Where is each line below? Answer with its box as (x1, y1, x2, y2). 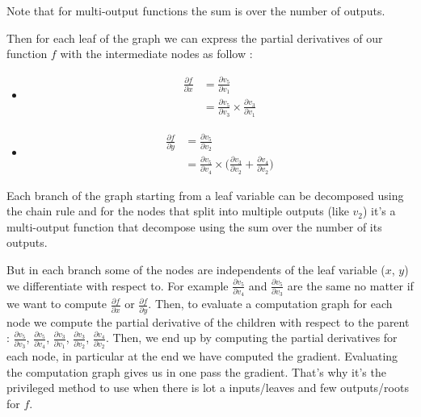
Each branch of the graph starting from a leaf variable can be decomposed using (6, 186, 404, 203)
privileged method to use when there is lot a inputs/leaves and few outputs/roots (6, 379, 409, 396)
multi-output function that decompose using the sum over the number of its (6, 218, 382, 235)
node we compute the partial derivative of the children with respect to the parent (6, 313, 410, 330)
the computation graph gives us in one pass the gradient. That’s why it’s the (6, 363, 386, 380)
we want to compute (6, 295, 107, 312)
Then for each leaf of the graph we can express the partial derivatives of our (6, 29, 383, 46)
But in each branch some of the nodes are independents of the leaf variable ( (6, 261, 385, 278)
